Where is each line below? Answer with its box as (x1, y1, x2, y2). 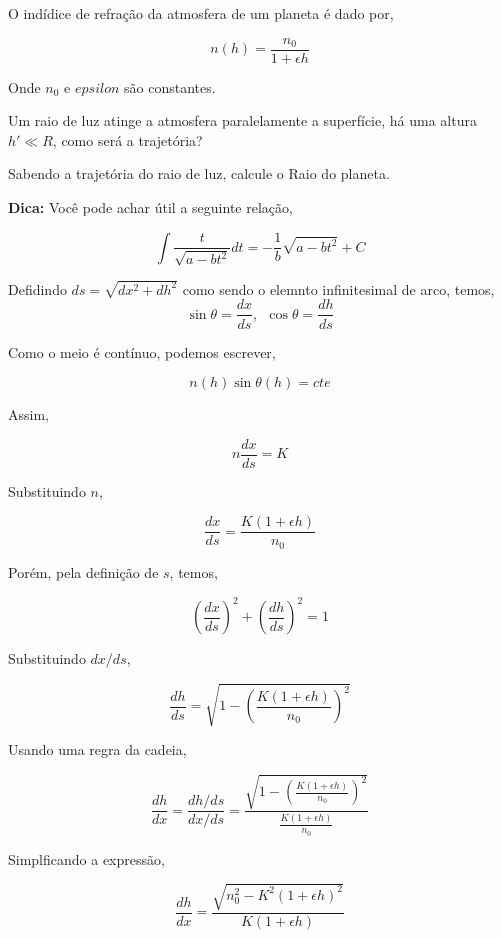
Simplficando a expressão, (8, 848, 165, 869)
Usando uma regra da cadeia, (8, 739, 187, 760)
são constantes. (124, 76, 216, 97)
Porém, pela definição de (8, 561, 159, 582)
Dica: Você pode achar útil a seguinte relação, (8, 197, 293, 218)
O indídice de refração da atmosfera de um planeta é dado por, (8, 3, 394, 23)
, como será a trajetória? (52, 129, 203, 150)
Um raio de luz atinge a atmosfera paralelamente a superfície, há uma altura (8, 110, 477, 131)
